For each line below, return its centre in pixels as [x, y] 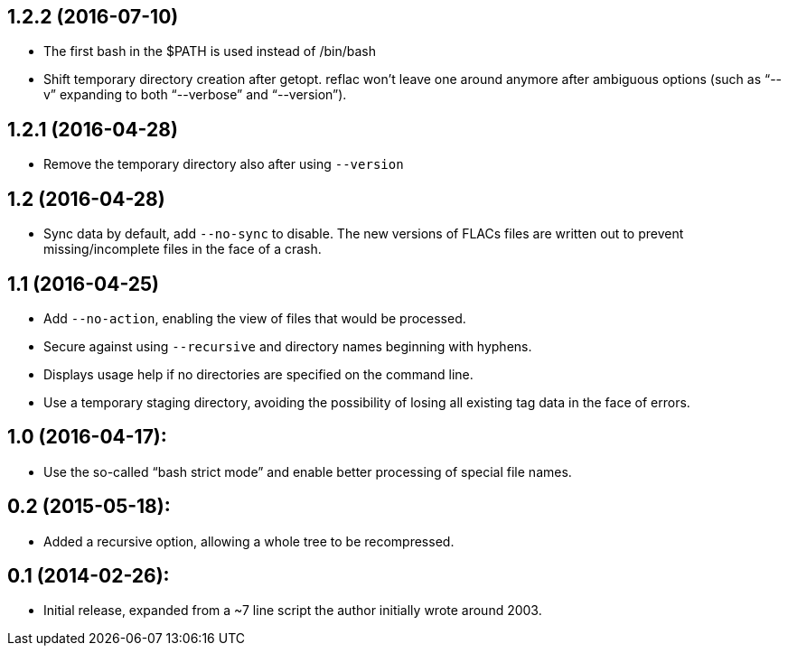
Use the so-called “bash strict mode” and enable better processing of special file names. [308, 471]
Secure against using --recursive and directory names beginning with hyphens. [288, 346]
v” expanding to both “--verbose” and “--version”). [195, 95]
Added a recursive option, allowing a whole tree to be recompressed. [249, 541]
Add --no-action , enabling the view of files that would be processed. [255, 318]
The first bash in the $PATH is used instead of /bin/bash [210, 51]
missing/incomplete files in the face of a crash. [183, 249]
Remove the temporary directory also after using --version [224, 164]
